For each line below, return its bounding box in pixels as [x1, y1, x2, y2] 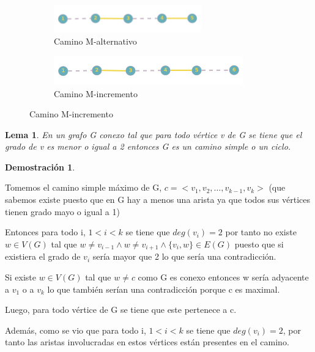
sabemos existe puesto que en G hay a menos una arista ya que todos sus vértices [5, 193, 311, 206]
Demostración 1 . [5, 160, 75, 173]
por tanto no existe [225, 226, 297, 238]
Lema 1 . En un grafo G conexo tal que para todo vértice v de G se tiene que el [5, 128, 302, 141]
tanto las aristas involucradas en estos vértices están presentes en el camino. [5, 335, 289, 348]
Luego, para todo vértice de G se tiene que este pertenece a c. [5, 303, 237, 316]
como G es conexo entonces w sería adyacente [138, 270, 309, 283]
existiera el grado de [5, 250, 81, 263]
